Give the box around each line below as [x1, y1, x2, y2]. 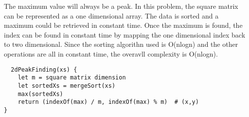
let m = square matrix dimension [18, 74, 126, 81]
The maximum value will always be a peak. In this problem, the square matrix [4, 1, 238, 11]
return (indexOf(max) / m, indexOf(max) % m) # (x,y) [18, 98, 199, 106]
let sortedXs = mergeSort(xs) [18, 82, 116, 89]
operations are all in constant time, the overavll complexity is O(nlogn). [4, 48, 218, 58]
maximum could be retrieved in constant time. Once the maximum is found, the [4, 20, 243, 30]
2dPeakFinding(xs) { [11, 66, 77, 73]
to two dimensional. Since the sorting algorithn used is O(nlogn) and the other [4, 39, 238, 49]
